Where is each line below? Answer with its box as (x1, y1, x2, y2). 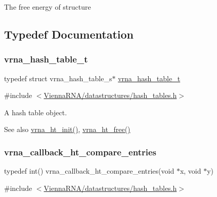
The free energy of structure (4, 2, 91, 12)
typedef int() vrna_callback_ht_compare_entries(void (4, 166, 175, 176)
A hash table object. (4, 107, 67, 117)
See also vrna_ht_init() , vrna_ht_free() (4, 124, 131, 135)
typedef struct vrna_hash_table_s (4, 73, 112, 83)
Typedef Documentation (4, 26, 134, 42)
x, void (180, 166, 201, 176)
